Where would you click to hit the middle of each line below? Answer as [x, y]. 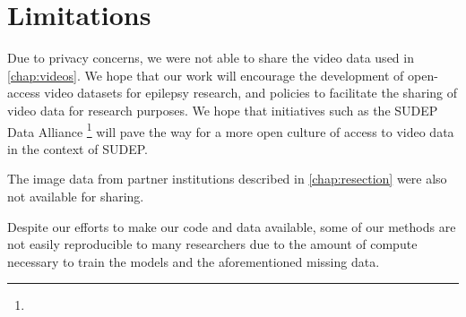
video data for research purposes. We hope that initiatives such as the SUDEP [223, 110]
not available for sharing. [76, 196]
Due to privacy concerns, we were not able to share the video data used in [211, 58]
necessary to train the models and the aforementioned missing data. [194, 261]
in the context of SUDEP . [78, 148]
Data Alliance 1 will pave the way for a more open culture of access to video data [231, 130]
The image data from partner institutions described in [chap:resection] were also [227, 179]
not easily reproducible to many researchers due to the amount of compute [212, 244]
